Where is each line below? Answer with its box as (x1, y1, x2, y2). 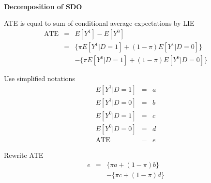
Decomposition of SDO (4, 1, 82, 11)
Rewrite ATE (4, 150, 44, 160)
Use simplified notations (4, 73, 75, 83)
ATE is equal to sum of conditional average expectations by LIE (4, 17, 195, 28)
